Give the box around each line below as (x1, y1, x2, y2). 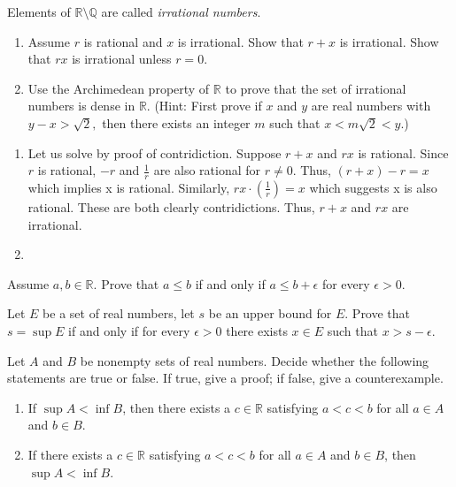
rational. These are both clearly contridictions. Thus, (27, 197, 315, 216)
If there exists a (27, 445, 113, 463)
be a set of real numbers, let (43, 304, 195, 323)
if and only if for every (68, 321, 190, 339)
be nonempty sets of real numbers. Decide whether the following (80, 351, 429, 369)
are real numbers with (311, 96, 431, 115)
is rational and (83, 32, 163, 50)
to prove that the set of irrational (225, 79, 406, 97)
